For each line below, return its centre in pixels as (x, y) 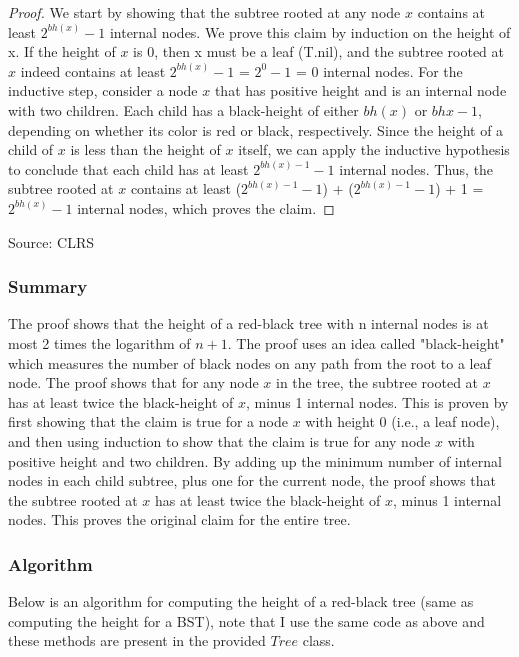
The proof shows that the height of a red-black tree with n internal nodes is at (248, 323)
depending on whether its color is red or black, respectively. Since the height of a (256, 129)
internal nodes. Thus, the (416, 168)
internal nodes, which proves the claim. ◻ (206, 207)
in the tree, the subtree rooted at (377, 382)
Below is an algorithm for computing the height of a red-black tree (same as (241, 601)
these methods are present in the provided (137, 640)
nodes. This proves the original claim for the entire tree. (179, 519)
